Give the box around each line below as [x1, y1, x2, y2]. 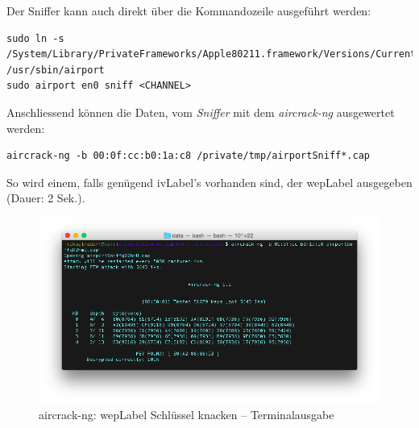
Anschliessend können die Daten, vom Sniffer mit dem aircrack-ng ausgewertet [6, 103, 395, 120]
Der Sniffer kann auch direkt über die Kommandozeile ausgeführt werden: [6, 2, 371, 19]
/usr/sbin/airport [6, 64, 105, 76]
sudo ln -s [6, 32, 64, 44]
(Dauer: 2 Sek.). [6, 189, 85, 206]
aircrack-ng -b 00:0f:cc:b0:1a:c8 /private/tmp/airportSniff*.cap [6, 150, 371, 162]
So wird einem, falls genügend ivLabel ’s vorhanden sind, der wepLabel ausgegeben [6, 173, 413, 190]
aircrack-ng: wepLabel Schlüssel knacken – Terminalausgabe [39, 405, 334, 422]
